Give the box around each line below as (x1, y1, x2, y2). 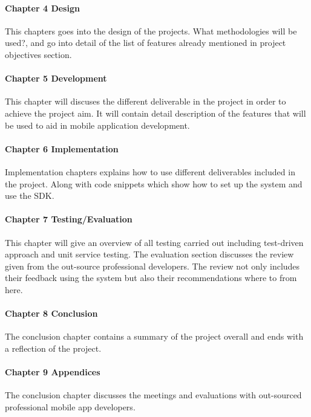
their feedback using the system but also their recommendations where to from (5, 271, 297, 284)
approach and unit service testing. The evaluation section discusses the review (5, 248, 294, 260)
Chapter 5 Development (5, 72, 107, 85)
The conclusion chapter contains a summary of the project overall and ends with (5, 330, 304, 343)
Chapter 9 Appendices (5, 366, 100, 378)
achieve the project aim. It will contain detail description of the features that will (5, 106, 306, 119)
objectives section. (5, 48, 72, 60)
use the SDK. (5, 189, 54, 202)
